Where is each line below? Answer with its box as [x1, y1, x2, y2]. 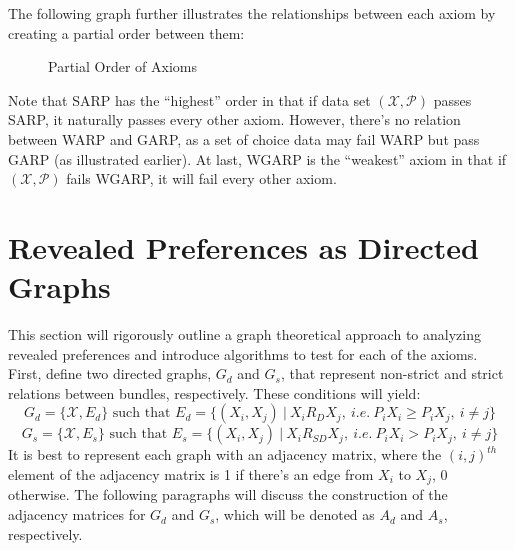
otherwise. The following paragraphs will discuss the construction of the [8, 484, 448, 505]
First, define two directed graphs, [8, 363, 212, 384]
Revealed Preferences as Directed [8, 226, 479, 267]
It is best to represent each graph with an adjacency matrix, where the [8, 444, 442, 465]
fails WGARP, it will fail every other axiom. [66, 168, 337, 189]
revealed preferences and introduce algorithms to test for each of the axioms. [8, 343, 478, 364]
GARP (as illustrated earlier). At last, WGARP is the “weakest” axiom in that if [8, 148, 507, 169]
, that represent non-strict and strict [280, 363, 504, 384]
